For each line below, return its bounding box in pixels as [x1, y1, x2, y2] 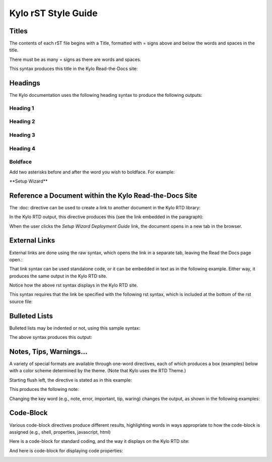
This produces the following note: [9, 386, 79, 392]
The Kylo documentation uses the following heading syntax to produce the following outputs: [9, 92, 202, 98]
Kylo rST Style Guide [9, 8, 98, 19]
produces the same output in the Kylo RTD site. [9, 273, 108, 279]
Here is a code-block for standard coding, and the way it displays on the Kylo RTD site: [9, 438, 190, 444]
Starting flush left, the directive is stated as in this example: [9, 377, 132, 383]
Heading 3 [9, 132, 35, 139]
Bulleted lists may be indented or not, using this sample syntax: [9, 325, 141, 331]
